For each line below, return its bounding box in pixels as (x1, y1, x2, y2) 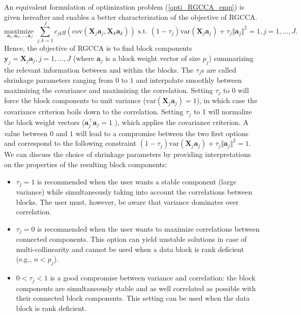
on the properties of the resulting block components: (4, 159, 167, 169)
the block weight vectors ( (4, 116, 85, 127)
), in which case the (196, 95, 258, 106)
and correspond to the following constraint (4, 138, 137, 148)
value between (4, 128, 48, 138)
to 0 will (223, 84, 249, 95)
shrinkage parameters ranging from (4, 75, 113, 85)
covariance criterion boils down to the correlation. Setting (4, 106, 184, 117)
